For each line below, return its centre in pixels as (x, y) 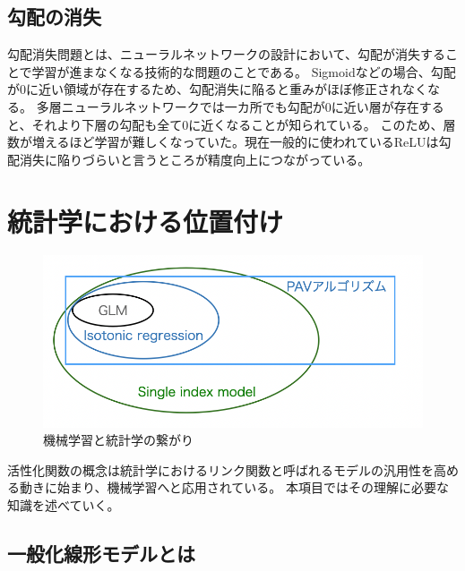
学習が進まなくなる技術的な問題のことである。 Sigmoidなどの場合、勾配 (244, 71)
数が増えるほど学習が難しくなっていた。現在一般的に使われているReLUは (223, 142)
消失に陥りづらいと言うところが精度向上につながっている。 (195, 159)
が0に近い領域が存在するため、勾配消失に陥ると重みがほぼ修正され (205, 89)
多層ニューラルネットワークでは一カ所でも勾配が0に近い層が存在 (228, 106)
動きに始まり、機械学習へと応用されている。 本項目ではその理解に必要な (234, 487)
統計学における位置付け (146, 221)
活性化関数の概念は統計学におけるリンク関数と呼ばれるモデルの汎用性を (220, 469)
